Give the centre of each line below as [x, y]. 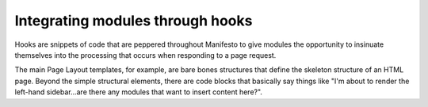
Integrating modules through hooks [134, 21]
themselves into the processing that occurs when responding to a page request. [145, 55]
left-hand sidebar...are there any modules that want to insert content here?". [139, 92]
